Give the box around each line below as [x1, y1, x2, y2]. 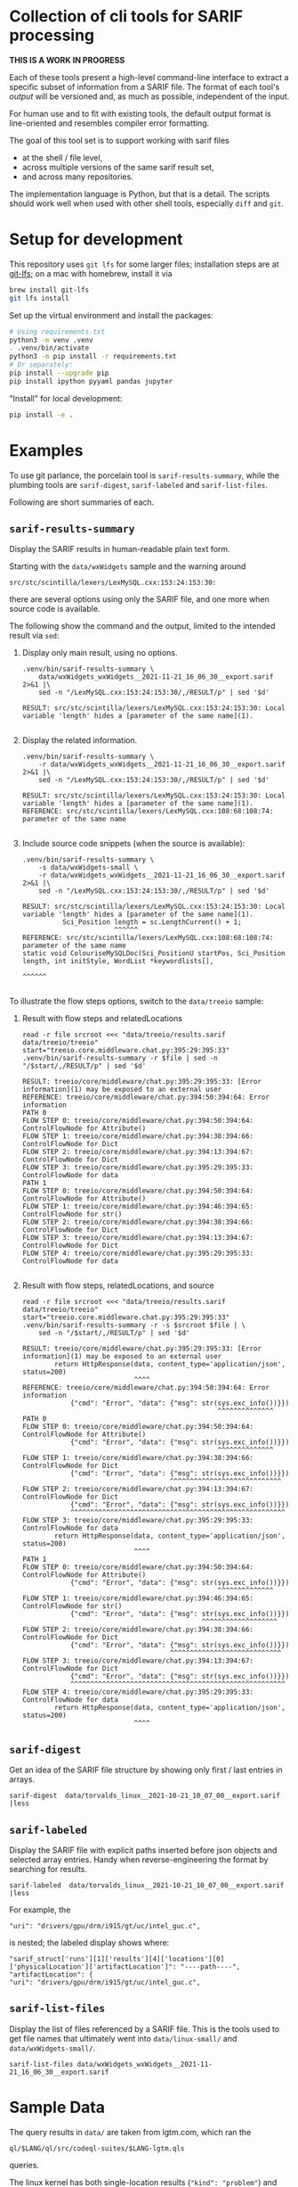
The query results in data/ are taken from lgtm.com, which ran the [9, 2126, 252, 2137]
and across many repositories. [21, 171, 133, 182]
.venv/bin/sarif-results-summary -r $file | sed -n [21, 1054, 218, 1063]
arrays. [9, 1774, 36, 1785]
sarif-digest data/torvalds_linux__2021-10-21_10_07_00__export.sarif [9, 1791, 280, 1801]
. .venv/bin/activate [9, 343, 90, 353]
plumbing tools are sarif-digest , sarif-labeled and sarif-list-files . [9, 479, 269, 490]
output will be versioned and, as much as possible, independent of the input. [9, 91, 290, 102]
